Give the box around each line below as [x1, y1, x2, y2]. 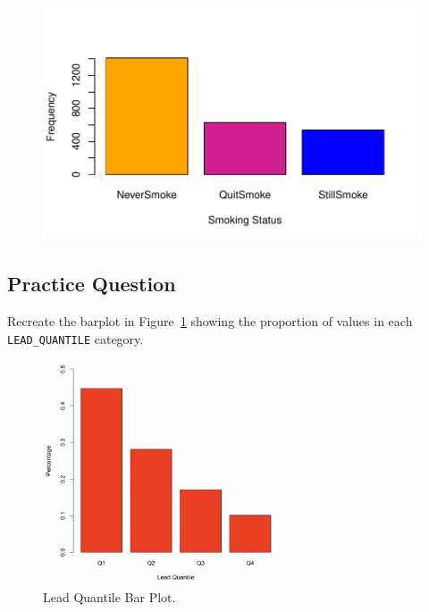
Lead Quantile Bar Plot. [43, 588, 176, 607]
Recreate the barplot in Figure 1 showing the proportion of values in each [7, 312, 413, 331]
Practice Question [7, 270, 176, 298]
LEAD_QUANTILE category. [7, 329, 144, 348]
